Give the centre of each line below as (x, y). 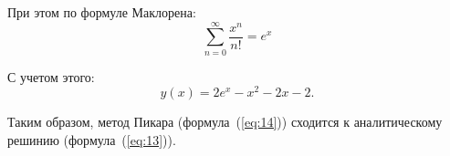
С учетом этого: (51, 76)
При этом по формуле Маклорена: (102, 12)
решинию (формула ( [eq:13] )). (92, 139)
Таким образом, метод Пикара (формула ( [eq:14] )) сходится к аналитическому (225, 122)
